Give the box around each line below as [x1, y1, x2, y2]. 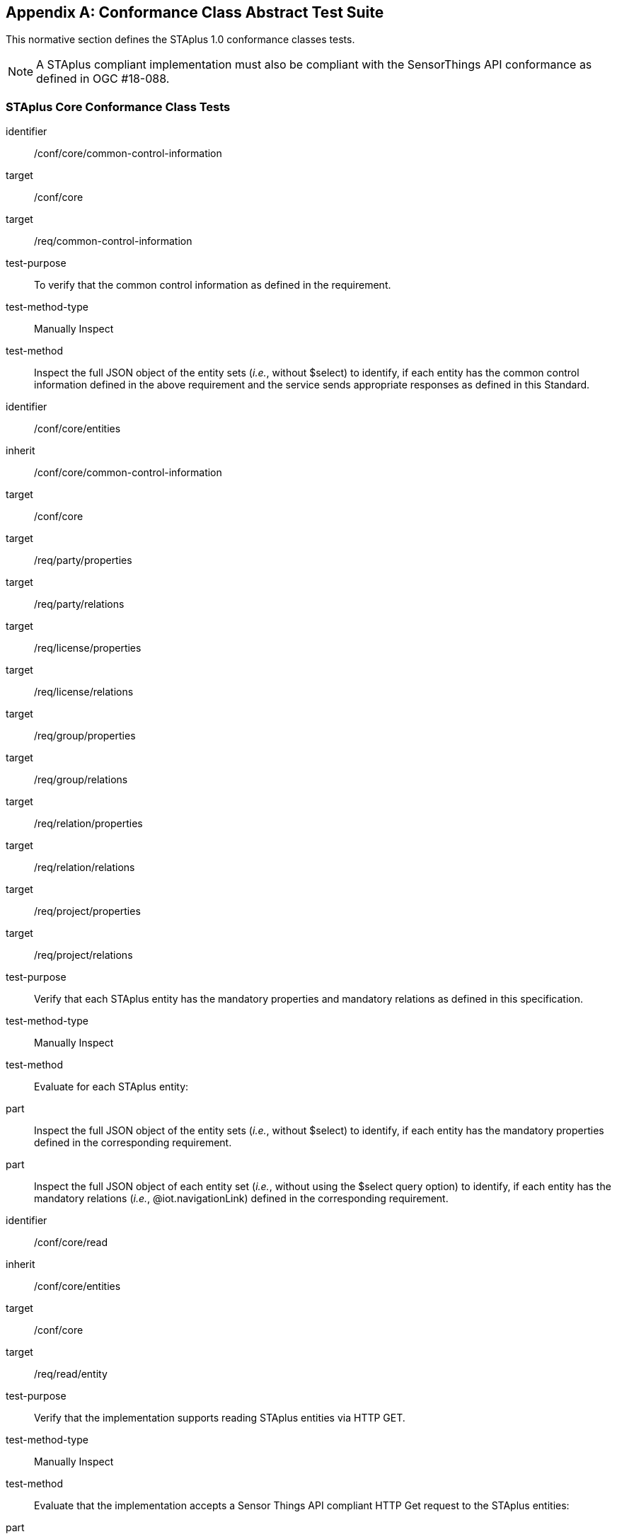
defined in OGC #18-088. [36, 71, 170, 86]
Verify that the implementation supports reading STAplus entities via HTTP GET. [34, 1412, 405, 1424]
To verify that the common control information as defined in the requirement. [34, 279, 391, 292]
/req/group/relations [34, 773, 128, 786]
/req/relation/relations [34, 861, 135, 874]
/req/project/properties [34, 905, 141, 918]
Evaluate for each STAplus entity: [34, 1080, 189, 1093]
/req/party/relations [34, 598, 125, 611]
